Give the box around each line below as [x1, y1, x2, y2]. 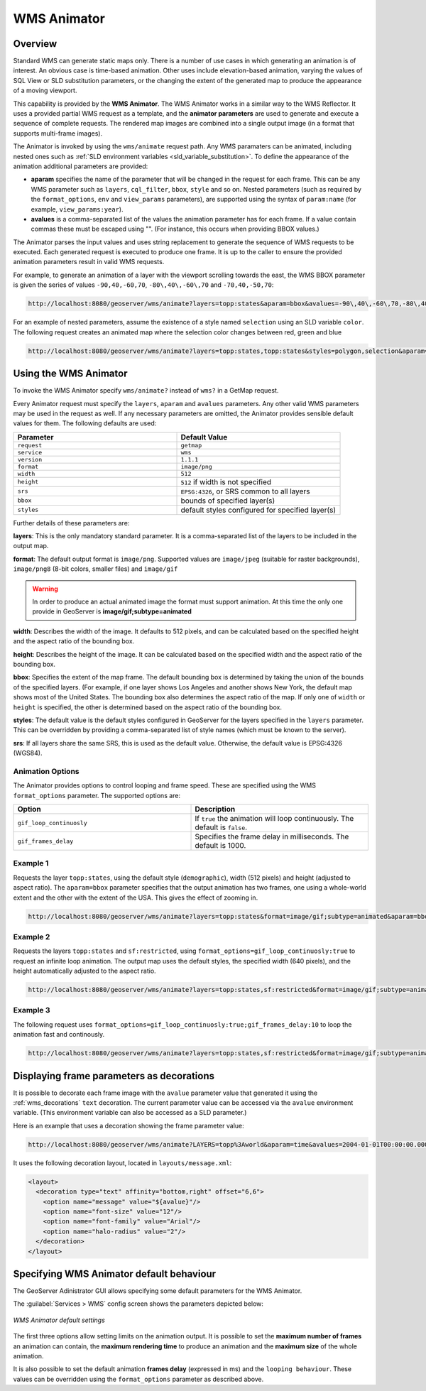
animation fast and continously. [13, 1030, 105, 1039]
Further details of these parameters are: [13, 518, 130, 527]
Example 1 [13, 858, 49, 868]
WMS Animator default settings [13, 1316, 106, 1324]
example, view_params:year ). [31, 204, 124, 213]
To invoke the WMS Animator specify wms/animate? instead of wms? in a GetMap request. [13, 386, 279, 395]
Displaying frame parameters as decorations [13, 1069, 214, 1082]
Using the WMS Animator [13, 368, 128, 380]
